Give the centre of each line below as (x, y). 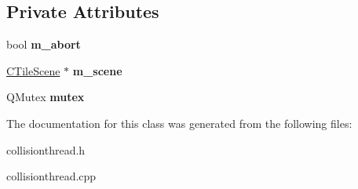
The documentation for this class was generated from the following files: (179, 123)
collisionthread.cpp (51, 176)
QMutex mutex (46, 97)
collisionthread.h (46, 149)
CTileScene (33, 70)
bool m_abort (44, 44)
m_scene (97, 70)
